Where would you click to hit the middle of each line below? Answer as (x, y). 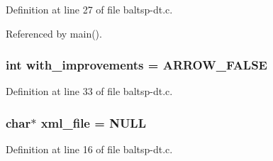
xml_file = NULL (93, 122)
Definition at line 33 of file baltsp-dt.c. (89, 91)
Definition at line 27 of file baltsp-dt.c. (89, 9)
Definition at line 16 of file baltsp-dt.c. (89, 149)
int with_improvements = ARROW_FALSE (136, 65)
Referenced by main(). (54, 33)
